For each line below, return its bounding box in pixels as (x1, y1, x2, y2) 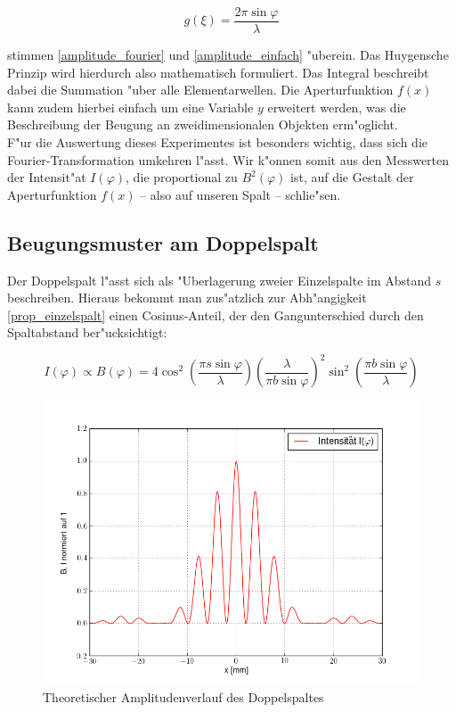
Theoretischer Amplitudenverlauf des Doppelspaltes (43, 688, 324, 707)
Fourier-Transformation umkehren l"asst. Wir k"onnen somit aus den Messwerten (7, 150, 450, 169)
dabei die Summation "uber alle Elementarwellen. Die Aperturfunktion (7, 80, 394, 99)
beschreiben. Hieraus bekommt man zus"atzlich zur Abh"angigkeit (7, 288, 367, 307)
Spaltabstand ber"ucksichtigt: (7, 323, 167, 342)
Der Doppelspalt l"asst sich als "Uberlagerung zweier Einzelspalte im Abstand (7, 270, 432, 289)
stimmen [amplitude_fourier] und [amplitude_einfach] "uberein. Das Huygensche (7, 46, 449, 64)
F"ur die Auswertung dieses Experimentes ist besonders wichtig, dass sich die (7, 133, 428, 152)
